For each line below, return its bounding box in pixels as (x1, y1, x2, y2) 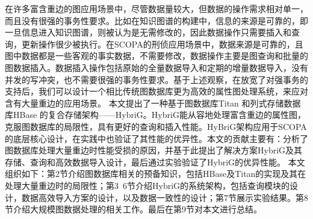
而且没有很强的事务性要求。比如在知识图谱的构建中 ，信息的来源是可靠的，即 (5, 14, 308, 26)
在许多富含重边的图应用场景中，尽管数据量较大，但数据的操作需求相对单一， (5, 2, 308, 14)
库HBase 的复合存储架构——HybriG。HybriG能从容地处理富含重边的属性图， (5, 108, 306, 121)
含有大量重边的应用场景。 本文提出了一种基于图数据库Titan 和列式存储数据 (5, 96, 301, 109)
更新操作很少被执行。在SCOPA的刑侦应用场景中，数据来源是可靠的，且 (21, 37, 303, 50)
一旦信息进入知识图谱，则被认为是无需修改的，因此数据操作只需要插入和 (5, 26, 291, 39)
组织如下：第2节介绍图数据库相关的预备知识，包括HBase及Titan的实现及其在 (5, 167, 306, 180)
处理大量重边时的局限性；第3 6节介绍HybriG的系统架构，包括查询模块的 (5, 179, 290, 191)
